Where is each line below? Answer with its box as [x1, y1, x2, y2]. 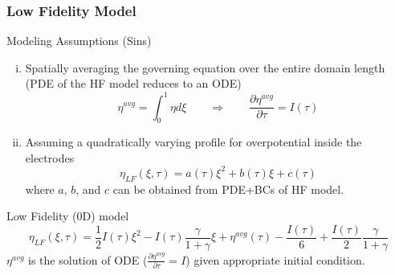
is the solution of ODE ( [28, 251, 148, 268]
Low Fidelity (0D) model [6, 207, 129, 224]
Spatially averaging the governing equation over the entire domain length [25, 59, 385, 76]
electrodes [25, 149, 75, 166]
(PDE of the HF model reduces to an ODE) [25, 75, 242, 92]
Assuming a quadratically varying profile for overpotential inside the [25, 133, 362, 150]
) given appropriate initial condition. [185, 251, 365, 268]
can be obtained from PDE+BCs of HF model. [112, 180, 344, 197]
